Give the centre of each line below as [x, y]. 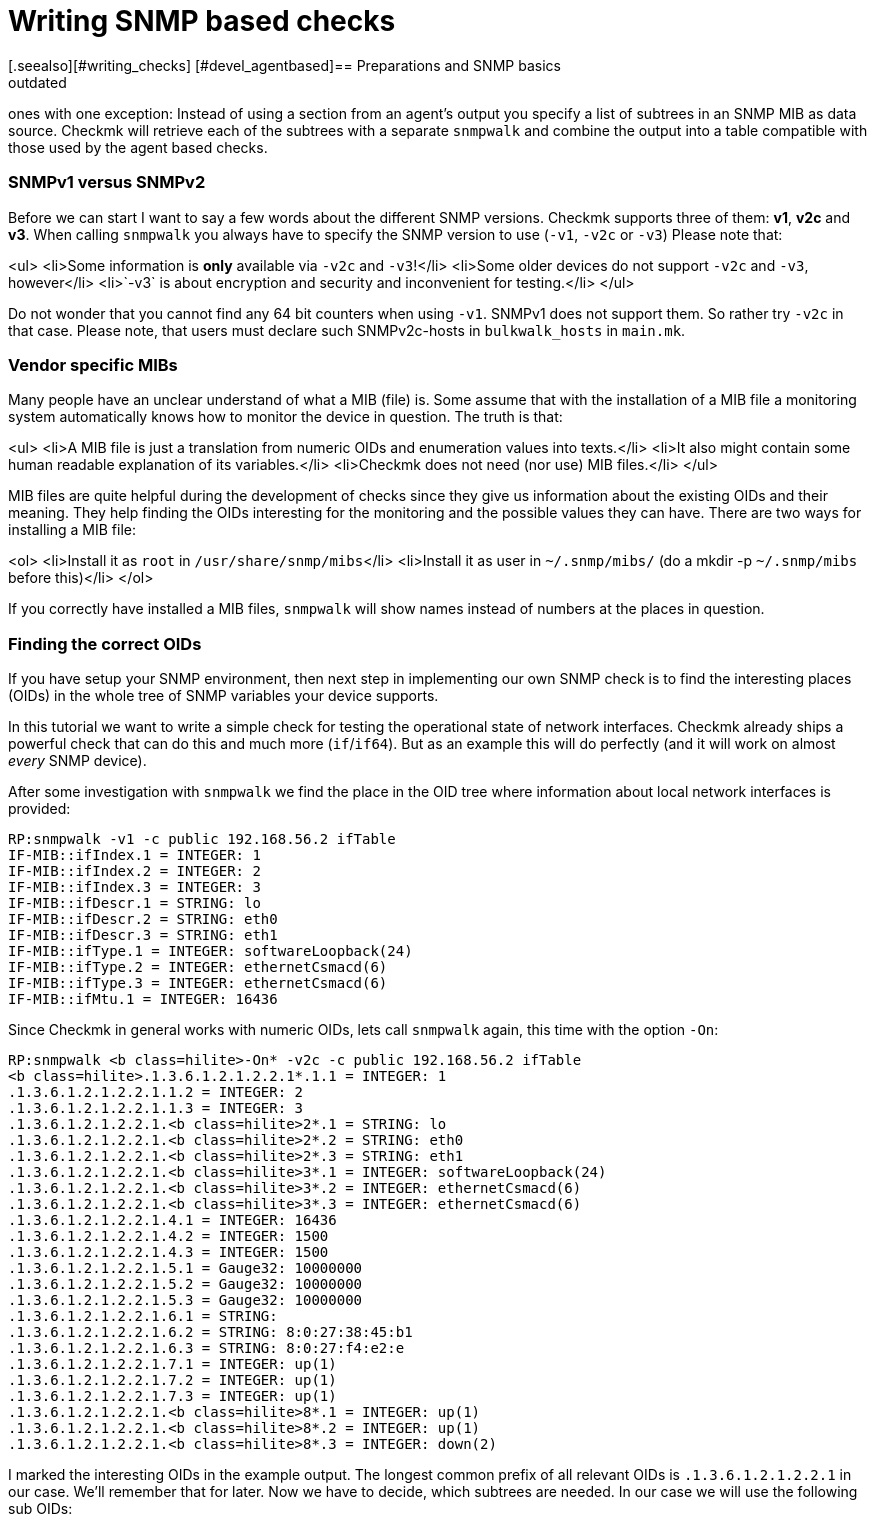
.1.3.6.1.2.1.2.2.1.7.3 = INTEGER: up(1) [172, 1396]
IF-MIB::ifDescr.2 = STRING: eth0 [143, 919]
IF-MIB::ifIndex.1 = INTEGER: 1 [134, 855]
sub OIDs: [40, 1508]
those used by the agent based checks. [138, 147]
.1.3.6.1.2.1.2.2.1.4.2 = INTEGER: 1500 [168, 1236]
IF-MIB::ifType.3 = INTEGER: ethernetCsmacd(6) [198, 983]
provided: [39, 808]
